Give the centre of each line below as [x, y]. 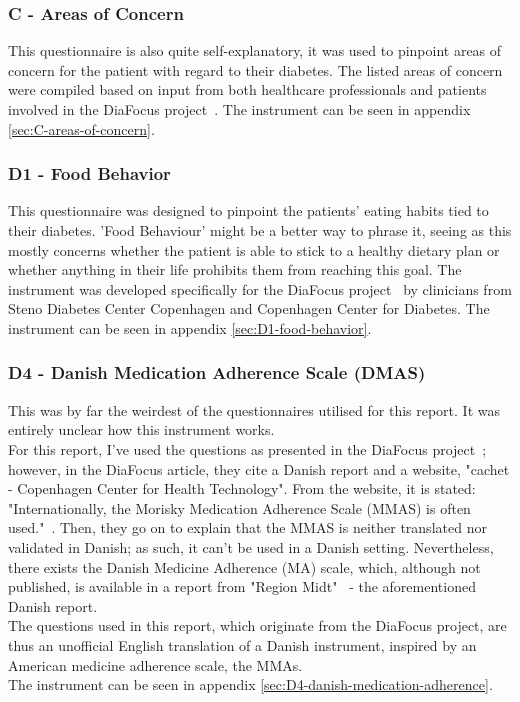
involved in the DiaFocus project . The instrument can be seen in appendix [239, 109]
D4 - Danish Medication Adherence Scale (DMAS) [217, 372]
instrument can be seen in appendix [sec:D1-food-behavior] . [190, 327]
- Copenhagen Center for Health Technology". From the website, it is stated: [242, 488]
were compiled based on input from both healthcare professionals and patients [247, 89]
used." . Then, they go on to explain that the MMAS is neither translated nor [247, 527]
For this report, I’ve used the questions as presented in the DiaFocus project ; [247, 448]
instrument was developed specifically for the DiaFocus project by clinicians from [260, 288]
